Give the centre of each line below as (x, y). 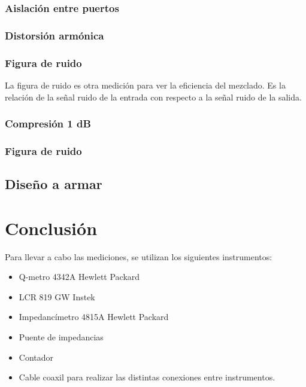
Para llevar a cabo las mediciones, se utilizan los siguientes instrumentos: (139, 256)
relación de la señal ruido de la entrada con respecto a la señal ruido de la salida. (153, 97)
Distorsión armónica (54, 35)
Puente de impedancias (61, 337)
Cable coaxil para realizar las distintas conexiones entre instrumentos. (147, 377)
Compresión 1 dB (48, 124)
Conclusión (51, 228)
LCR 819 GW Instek (57, 296)
